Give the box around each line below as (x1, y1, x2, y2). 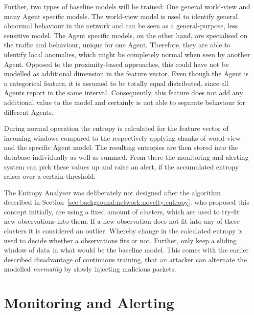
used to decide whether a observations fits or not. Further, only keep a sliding (4, 235, 237, 245)
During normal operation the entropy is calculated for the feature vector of (4, 123, 229, 133)
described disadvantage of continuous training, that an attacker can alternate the (4, 254, 247, 264)
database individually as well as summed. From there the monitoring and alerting (4, 151, 249, 162)
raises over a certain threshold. (4, 171, 96, 181)
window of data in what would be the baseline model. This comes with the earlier (4, 245, 249, 255)
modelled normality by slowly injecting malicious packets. (4, 264, 176, 274)
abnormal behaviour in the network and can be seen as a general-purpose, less (4, 21, 238, 31)
